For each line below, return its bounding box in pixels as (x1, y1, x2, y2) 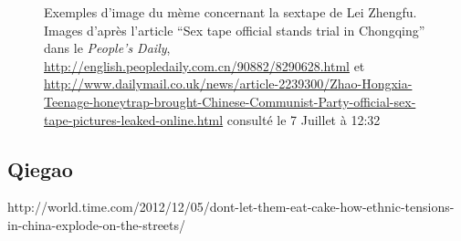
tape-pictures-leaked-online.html (44, 110, 224, 129)
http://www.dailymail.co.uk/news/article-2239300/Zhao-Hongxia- (44, 74, 413, 93)
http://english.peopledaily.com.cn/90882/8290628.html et (44, 56, 365, 75)
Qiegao (7, 154, 73, 183)
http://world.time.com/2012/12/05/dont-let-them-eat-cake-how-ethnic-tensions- (7, 197, 455, 216)
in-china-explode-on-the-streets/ (7, 215, 186, 234)
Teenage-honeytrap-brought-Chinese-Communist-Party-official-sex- (44, 91, 416, 110)
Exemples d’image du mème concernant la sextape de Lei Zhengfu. (44, 3, 417, 21)
